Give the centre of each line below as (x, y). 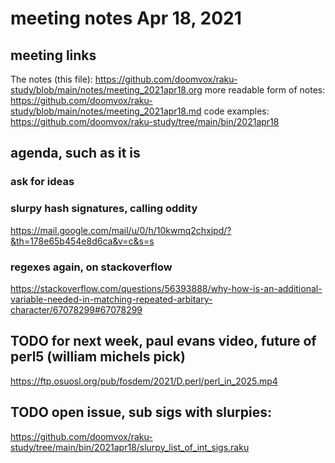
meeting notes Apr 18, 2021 (126, 18)
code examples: (236, 111)
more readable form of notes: (265, 90)
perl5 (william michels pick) (98, 357)
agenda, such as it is (75, 153)
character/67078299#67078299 (76, 309)
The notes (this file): (51, 79)
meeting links (53, 55)
